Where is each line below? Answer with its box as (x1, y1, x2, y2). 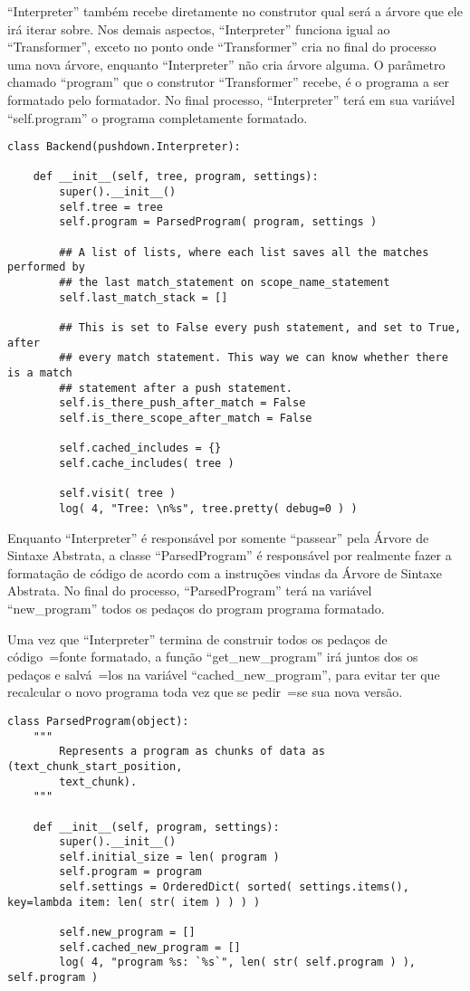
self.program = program (59, 865, 202, 879)
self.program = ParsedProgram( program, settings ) (59, 215, 378, 229)
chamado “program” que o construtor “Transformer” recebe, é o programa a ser (7, 72, 449, 91)
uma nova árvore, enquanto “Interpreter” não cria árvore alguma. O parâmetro (7, 54, 446, 73)
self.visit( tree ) (59, 487, 177, 500)
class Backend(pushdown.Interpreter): (7, 140, 241, 154)
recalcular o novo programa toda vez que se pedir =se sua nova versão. (7, 682, 403, 701)
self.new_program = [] (59, 926, 196, 939)
